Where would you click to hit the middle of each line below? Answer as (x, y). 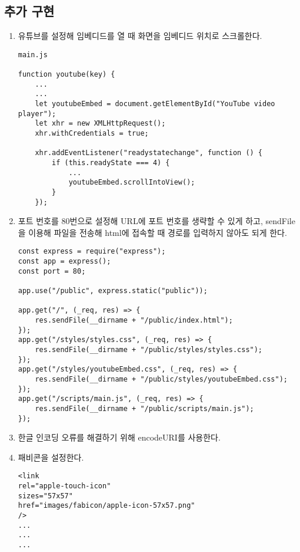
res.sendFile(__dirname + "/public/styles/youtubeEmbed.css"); (161, 379)
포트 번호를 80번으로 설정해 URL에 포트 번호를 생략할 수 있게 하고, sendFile (156, 221)
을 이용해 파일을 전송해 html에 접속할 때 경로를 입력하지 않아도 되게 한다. (152, 232)
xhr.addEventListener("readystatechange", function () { (149, 153)
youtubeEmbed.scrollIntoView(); (132, 183)
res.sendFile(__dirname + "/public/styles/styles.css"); (149, 350)
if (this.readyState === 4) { (111, 163)
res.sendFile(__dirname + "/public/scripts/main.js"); (144, 408)
